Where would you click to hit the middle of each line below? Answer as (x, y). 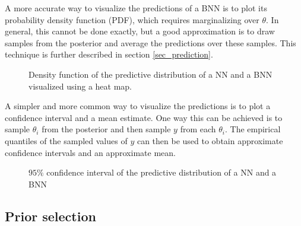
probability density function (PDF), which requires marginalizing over (132, 19)
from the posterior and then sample (106, 129)
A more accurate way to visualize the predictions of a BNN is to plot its (136, 8)
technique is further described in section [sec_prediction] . (109, 54)
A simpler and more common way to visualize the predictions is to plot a (138, 106)
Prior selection (50, 216)
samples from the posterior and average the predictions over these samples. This (150, 42)
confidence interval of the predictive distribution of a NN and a (161, 172)
